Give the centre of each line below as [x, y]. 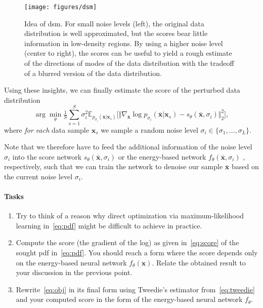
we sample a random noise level [149, 129]
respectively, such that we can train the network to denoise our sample [114, 166]
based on [245, 166]
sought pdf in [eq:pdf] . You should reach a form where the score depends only [137, 253]
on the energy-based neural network [71, 262]
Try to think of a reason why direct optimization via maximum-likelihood [130, 216]
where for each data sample [47, 129]
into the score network [47, 156]
